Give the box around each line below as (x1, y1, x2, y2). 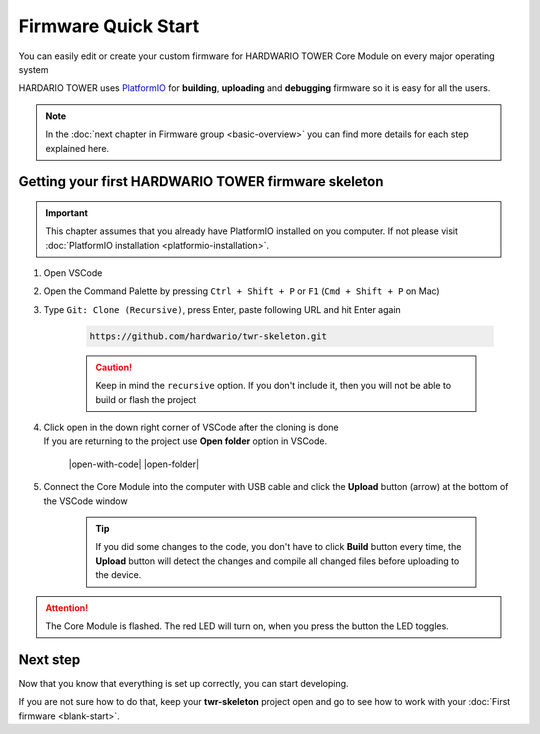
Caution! (95, 361, 133, 373)
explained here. (45, 142, 110, 154)
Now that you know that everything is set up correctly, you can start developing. (18, 677, 349, 689)
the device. (95, 569, 142, 581)
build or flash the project (95, 393, 197, 405)
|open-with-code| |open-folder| (68, 458, 200, 470)
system (18, 63, 49, 75)
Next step (18, 651, 81, 668)
